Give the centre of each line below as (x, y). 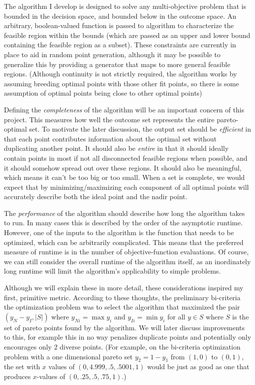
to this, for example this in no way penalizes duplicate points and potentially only (128, 337)
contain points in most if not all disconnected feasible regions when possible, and (126, 157)
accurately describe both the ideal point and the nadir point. (96, 196)
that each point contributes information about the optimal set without (110, 138)
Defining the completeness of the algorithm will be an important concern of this (124, 109)
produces (17, 376)
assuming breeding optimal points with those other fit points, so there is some (122, 83)
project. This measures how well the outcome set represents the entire (109, 119)
